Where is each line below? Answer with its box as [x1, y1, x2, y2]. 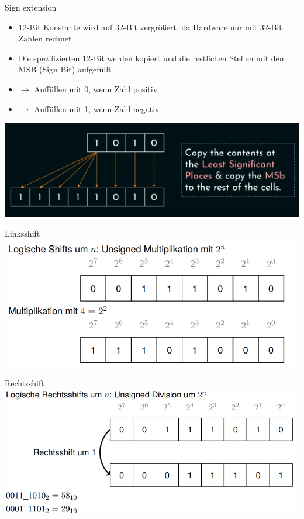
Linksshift [5, 227, 40, 239]
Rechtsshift [5, 377, 44, 389]
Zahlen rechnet [18, 32, 72, 44]
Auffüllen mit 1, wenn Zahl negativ [34, 102, 160, 115]
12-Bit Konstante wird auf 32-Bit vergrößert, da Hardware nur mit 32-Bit [18, 20, 282, 33]
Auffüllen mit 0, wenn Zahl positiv [34, 82, 158, 95]
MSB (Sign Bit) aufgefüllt [18, 63, 112, 75]
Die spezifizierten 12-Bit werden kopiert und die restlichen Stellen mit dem [18, 51, 286, 64]
